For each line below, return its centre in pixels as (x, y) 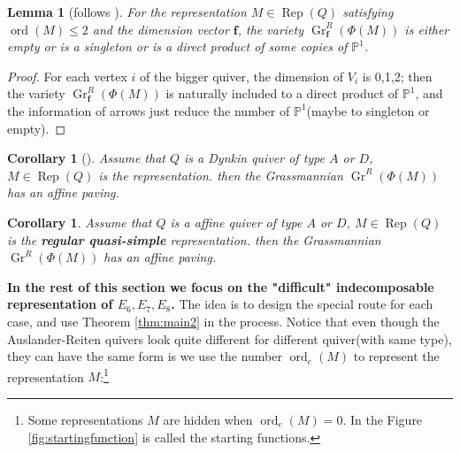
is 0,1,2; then (397, 76)
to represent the (396, 356)
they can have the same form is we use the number (145, 356)
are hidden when (208, 419)
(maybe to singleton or (368, 110)
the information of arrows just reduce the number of (149, 110)
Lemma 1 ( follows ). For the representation (127, 12)
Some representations (85, 419)
